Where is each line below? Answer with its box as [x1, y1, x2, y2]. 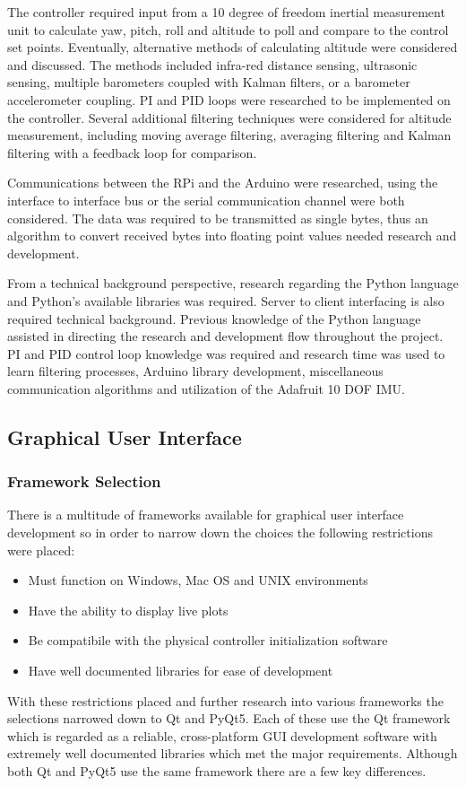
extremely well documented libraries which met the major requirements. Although [7, 744, 458, 763]
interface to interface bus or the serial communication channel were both [7, 190, 405, 209]
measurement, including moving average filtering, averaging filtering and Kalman [7, 126, 452, 144]
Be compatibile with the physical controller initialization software [28, 631, 388, 650]
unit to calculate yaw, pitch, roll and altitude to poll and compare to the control [7, 20, 449, 39]
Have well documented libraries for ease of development [28, 661, 333, 680]
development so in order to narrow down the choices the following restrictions [7, 523, 433, 542]
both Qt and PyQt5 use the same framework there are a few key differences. [7, 762, 427, 780]
